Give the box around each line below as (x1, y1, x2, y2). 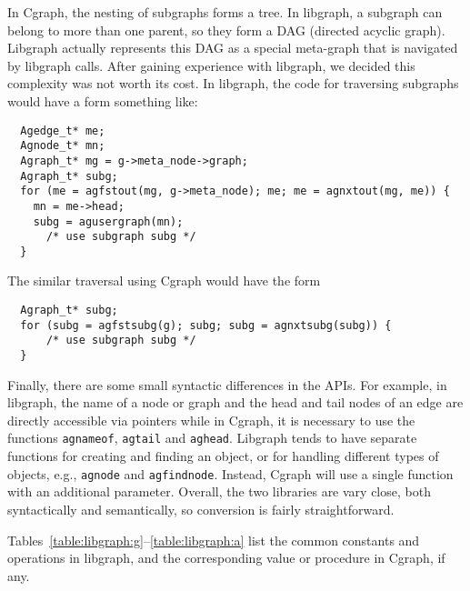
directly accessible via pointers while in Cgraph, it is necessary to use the (7, 410, 415, 429)
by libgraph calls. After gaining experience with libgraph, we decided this (7, 55, 415, 75)
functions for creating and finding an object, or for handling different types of (7, 446, 439, 466)
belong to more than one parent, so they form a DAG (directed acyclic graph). (7, 20, 445, 39)
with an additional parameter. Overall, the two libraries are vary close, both (7, 482, 431, 501)
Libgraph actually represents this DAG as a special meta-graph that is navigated (7, 38, 458, 57)
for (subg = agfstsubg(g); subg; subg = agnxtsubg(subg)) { (20, 318, 392, 332)
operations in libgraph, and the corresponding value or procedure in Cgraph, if (7, 548, 445, 567)
